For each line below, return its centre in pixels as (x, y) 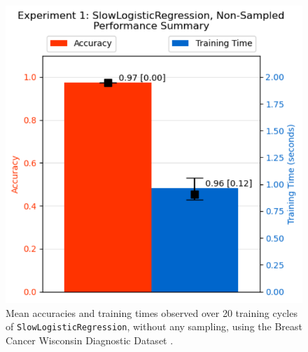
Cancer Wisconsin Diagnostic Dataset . (90, 340)
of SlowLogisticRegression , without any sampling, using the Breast (154, 326)
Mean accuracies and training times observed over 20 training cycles (152, 312)
